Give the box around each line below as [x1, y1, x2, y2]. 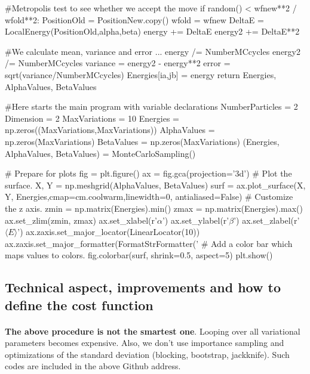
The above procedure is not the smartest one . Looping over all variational [5, 324, 300, 337]
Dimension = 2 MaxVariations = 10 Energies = [5, 112, 179, 124]
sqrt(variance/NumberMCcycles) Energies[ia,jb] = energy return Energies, [5, 68, 277, 81]
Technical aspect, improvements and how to [5, 278, 281, 296]
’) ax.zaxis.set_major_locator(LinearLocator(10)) [17, 225, 200, 238]
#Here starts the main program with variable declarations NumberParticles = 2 [5, 100, 298, 113]
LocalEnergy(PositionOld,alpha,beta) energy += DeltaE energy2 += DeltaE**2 [5, 25, 300, 38]
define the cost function [5, 295, 154, 314]
